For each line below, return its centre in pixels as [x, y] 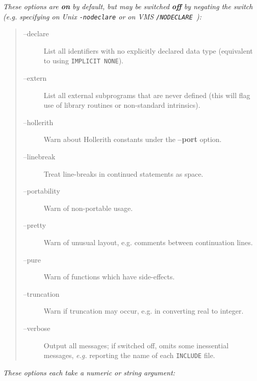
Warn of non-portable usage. [88, 208]
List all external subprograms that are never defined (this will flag [147, 95]
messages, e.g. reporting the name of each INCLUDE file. [129, 355]
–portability [42, 191]
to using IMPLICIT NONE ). [83, 61]
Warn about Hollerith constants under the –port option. [133, 139]
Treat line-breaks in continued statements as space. [123, 173]
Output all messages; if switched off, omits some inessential [136, 345]
